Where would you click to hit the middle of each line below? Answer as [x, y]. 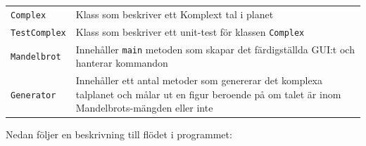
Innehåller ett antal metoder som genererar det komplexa [199, 80]
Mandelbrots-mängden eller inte [144, 108]
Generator [33, 95]
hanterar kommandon [122, 63]
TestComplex [38, 33]
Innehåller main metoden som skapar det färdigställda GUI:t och [215, 49]
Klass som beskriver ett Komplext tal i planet [175, 14]
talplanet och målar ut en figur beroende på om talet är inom [208, 94]
